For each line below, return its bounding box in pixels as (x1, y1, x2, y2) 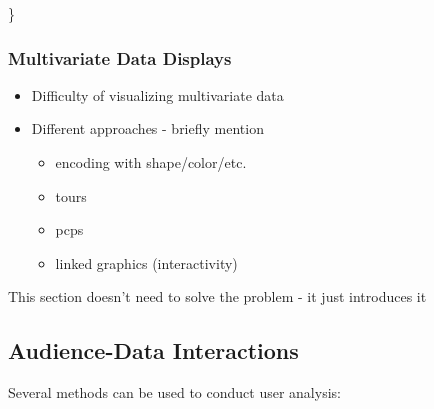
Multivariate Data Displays (8, 45, 232, 70)
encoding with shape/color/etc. (55, 152, 247, 172)
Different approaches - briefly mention (31, 118, 264, 139)
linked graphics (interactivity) (55, 252, 238, 273)
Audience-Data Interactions (8, 335, 299, 366)
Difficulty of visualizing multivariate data (31, 84, 284, 105)
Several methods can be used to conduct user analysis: (8, 382, 341, 403)
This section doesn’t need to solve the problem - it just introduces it (8, 286, 427, 307)
